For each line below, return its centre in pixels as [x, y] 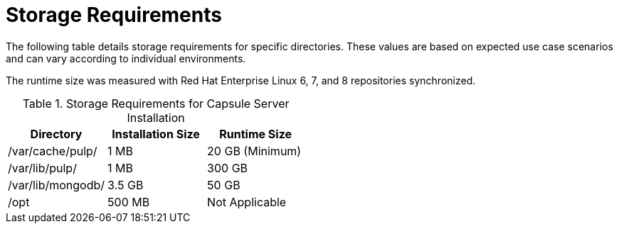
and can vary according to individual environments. [126, 58]
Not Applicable [247, 202]
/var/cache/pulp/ [53, 151]
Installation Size [156, 134]
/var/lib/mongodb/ [57, 185]
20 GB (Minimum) [254, 151]
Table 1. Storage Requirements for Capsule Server [156, 103]
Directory [56, 134]
